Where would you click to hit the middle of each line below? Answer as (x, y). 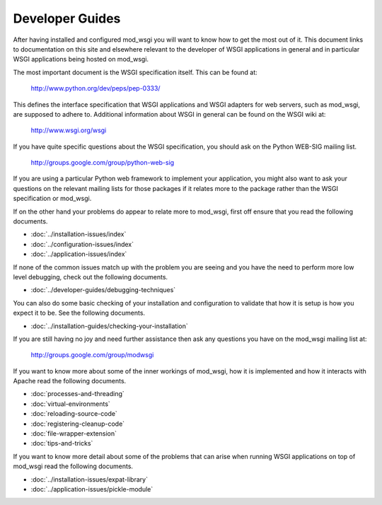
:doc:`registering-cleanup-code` (78, 424)
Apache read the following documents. (70, 381)
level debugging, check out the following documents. (91, 277)
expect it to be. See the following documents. (79, 313)
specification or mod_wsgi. (52, 199)
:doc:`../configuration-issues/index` (82, 244)
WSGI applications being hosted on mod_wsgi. (81, 59)
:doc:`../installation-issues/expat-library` (89, 479)
